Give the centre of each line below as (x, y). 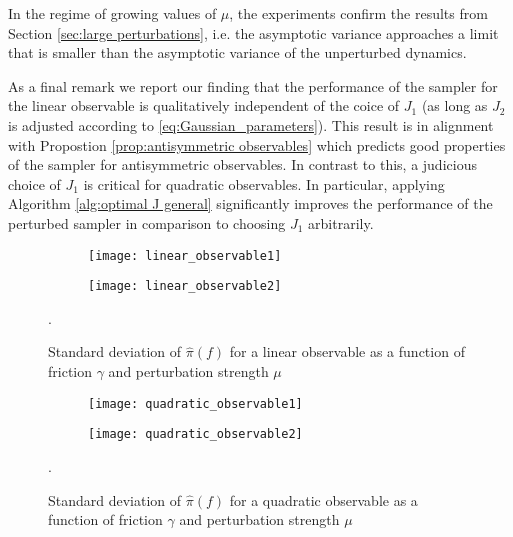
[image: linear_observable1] (185, 255)
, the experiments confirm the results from (358, 13)
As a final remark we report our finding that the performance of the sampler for (253, 85)
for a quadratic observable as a (323, 499)
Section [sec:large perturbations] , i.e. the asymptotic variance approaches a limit (253, 32)
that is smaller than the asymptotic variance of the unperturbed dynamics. (237, 52)
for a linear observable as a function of (347, 351)
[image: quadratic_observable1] (195, 403)
